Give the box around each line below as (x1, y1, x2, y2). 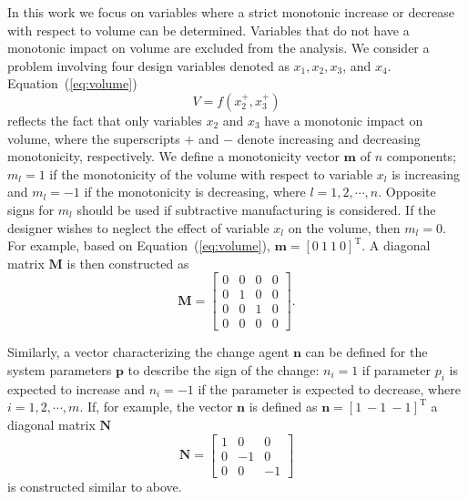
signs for (7, 199, 55, 219)
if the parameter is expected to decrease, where (198, 379, 461, 398)
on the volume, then (288, 218, 401, 237)
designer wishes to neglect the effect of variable (7, 218, 270, 237)
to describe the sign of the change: (127, 361, 320, 380)
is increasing (392, 164, 461, 183)
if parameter (361, 361, 432, 380)
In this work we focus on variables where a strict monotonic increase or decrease (7, 3, 455, 21)
